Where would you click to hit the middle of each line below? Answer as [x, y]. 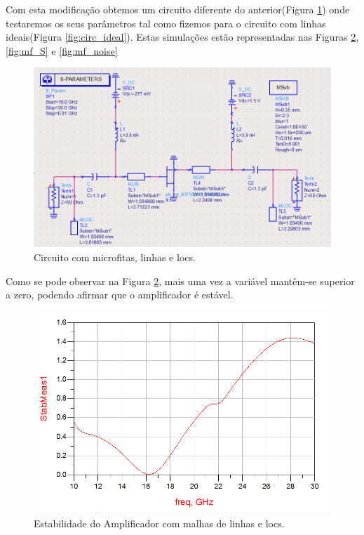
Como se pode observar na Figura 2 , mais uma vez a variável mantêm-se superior [180, 280]
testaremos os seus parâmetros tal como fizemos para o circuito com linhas [166, 23]
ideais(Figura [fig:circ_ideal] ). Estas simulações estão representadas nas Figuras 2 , [182, 37]
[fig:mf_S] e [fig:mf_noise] [62, 50]
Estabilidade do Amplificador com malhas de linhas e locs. [159, 523]
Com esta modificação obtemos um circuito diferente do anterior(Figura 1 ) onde [178, 9]
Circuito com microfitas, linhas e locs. [115, 257]
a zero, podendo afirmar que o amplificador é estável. [120, 295]
